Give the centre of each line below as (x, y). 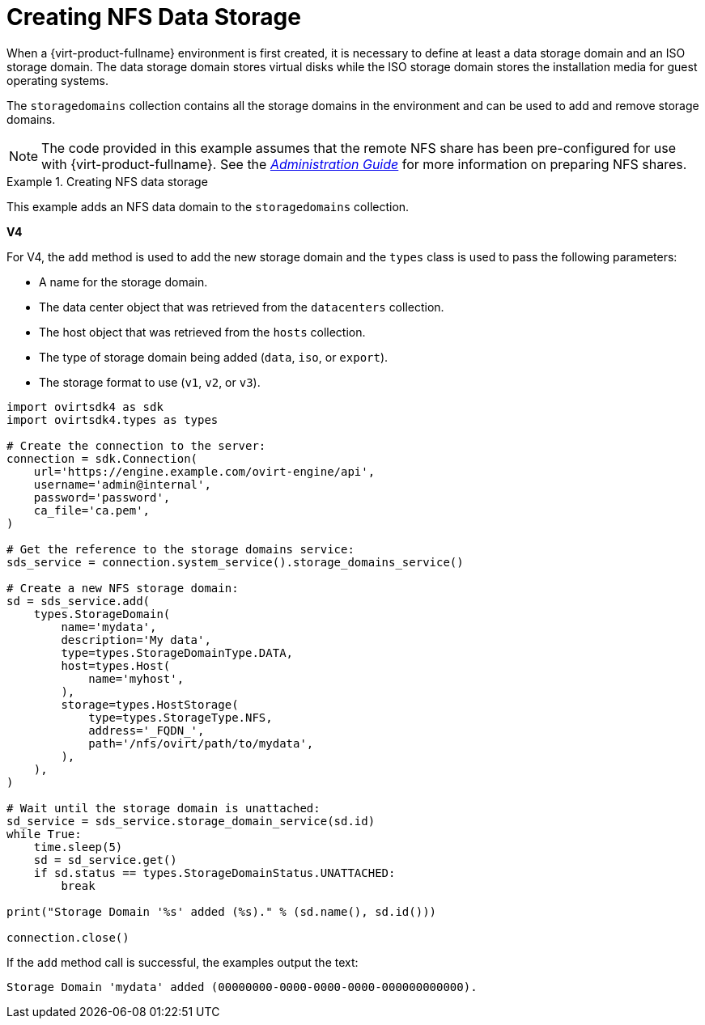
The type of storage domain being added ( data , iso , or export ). (214, 357)
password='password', (102, 497)
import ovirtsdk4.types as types (113, 419)
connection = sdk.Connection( (102, 458)
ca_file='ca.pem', (92, 510)
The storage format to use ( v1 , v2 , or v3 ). (150, 382)
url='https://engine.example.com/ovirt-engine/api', (204, 471)
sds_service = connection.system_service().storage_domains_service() (235, 562)
